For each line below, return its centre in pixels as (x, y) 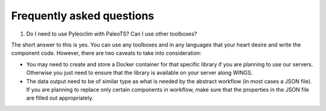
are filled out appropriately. (60, 98)
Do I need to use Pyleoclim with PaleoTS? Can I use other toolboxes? (112, 34)
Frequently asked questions (83, 16)
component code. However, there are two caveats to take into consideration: (106, 53)
